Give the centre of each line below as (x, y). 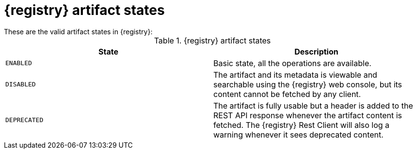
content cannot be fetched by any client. (287, 94)
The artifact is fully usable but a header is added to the (313, 105)
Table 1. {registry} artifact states (212, 40)
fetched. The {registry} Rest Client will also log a (302, 125)
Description (316, 51)
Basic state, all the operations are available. (292, 63)
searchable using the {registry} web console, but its (308, 84)
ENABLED (19, 63)
